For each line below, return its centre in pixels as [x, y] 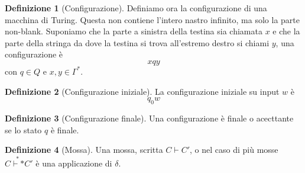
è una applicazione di [74, 163]
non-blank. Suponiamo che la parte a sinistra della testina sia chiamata [134, 31]
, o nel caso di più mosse [234, 150]
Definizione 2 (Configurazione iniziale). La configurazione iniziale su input [142, 91]
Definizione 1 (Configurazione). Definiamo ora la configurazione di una [136, 8]
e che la [286, 31]
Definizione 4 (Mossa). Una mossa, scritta [84, 150]
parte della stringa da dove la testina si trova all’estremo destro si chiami [137, 42]
